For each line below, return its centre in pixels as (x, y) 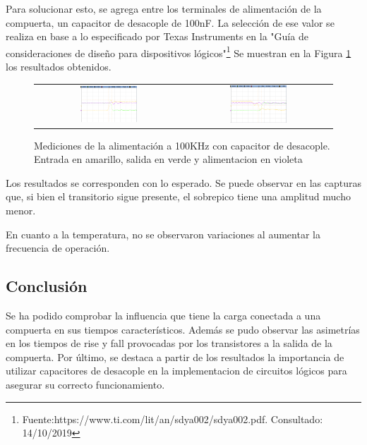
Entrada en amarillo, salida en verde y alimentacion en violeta (168, 159)
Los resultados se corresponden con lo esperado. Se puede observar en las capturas (183, 182)
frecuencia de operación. (58, 248)
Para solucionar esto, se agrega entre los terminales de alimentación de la (164, 8)
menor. (21, 211)
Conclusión (47, 286)
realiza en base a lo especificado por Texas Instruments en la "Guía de (157, 36)
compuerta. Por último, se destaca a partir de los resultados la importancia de (175, 356)
